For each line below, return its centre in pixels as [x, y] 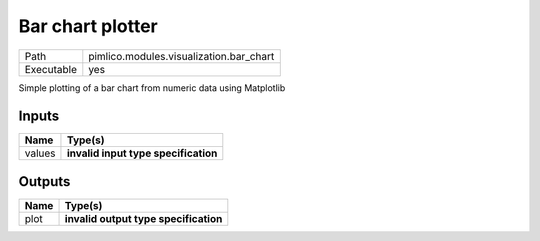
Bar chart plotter [88, 26]
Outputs [44, 181]
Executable [50, 69]
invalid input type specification [142, 153]
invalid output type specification [143, 218]
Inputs [39, 116]
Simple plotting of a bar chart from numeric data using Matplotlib [152, 87]
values [40, 153]
